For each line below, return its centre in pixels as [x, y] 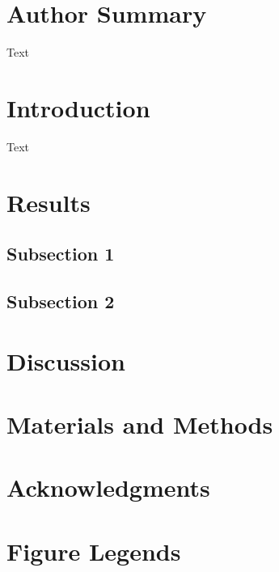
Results [49, 202]
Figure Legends [94, 551]
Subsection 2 [61, 301]
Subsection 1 [61, 254]
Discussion [66, 360]
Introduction [78, 107]
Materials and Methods [140, 424]
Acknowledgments [108, 487]
